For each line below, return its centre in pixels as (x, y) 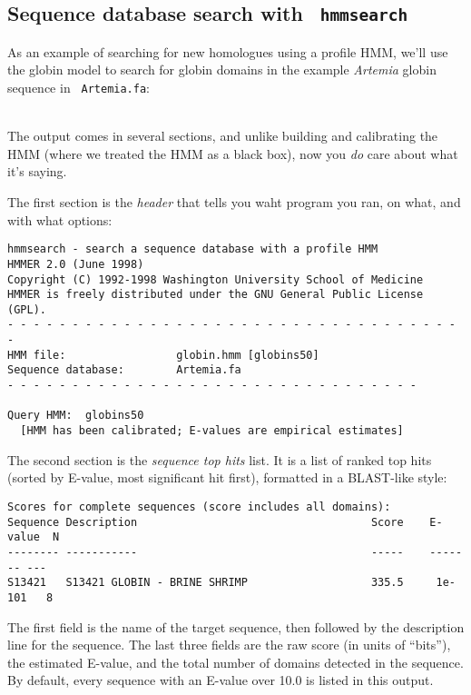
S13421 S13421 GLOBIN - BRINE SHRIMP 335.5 (206, 583)
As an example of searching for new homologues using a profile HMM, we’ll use (228, 51)
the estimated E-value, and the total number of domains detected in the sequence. (235, 662)
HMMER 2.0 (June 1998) (76, 264)
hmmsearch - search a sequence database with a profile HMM (193, 249)
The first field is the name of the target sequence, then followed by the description (236, 626)
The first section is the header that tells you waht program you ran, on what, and (234, 202)
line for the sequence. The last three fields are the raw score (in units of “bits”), (229, 645)
